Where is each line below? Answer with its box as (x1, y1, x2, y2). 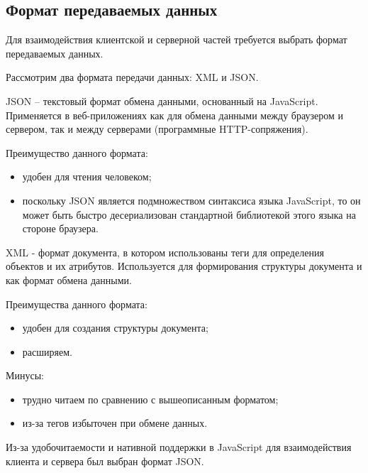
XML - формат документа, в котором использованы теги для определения (6, 244, 324, 259)
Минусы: (6, 368, 44, 383)
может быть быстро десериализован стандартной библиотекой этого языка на (22, 207, 356, 222)
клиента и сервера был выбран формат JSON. (6, 453, 204, 468)
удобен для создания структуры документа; (22, 320, 208, 335)
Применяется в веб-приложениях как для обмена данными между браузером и (6, 107, 343, 122)
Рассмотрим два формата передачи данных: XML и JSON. (6, 70, 259, 85)
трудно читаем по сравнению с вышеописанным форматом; (22, 391, 279, 406)
